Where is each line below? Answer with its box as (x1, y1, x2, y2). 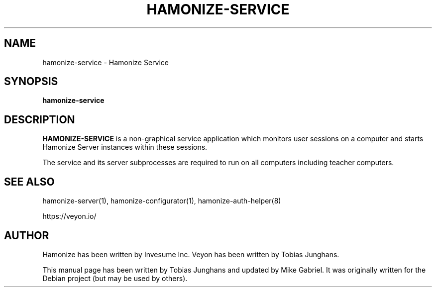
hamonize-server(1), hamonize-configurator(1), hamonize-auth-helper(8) (42, 196, 281, 205)
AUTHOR (4, 229, 49, 242)
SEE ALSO (4, 175, 55, 188)
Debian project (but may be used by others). (42, 274, 188, 283)
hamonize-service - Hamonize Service (42, 58, 169, 67)
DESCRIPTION (4, 113, 75, 126)
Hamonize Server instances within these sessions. (42, 143, 208, 152)
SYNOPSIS (4, 75, 58, 88)
